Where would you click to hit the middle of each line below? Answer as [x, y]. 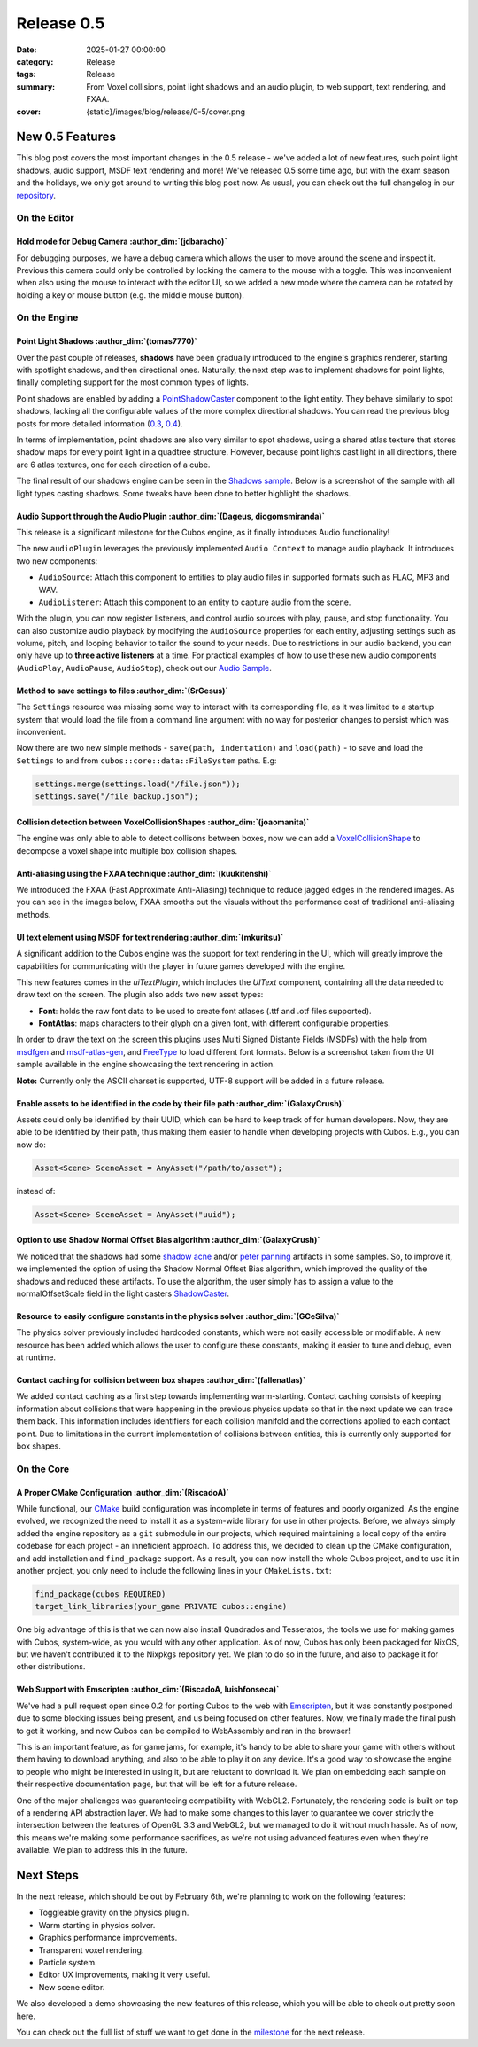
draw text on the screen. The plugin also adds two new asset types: [140, 995]
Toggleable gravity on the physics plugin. [114, 1913]
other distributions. [51, 1667]
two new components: [57, 561]
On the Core [43, 1469]
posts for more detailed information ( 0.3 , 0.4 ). [100, 423]
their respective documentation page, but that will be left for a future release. [157, 1784]
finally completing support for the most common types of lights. [133, 382]
